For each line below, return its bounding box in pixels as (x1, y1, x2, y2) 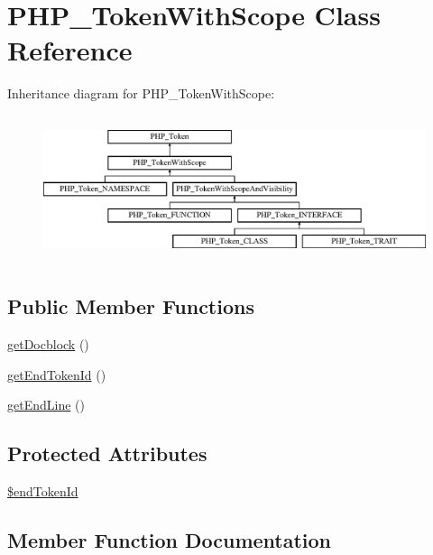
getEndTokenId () (7, 365, 106, 384)
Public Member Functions (7, 292, 254, 320)
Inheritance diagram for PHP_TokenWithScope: (7, 84, 275, 103)
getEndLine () (7, 395, 85, 414)
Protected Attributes (7, 439, 207, 467)
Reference (7, 32, 133, 69)
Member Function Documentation (7, 525, 332, 553)
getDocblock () (7, 335, 89, 354)
